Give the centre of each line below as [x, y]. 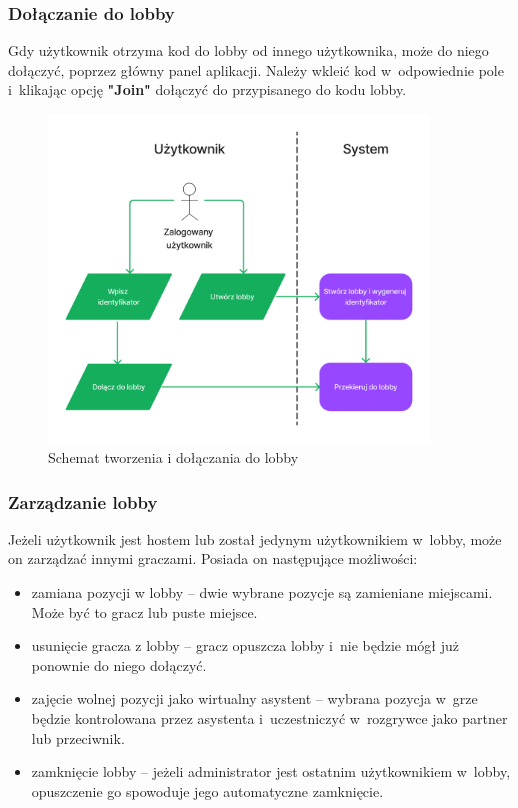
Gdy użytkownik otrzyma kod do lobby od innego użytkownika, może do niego [248, 50]
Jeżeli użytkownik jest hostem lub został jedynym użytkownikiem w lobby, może [255, 538]
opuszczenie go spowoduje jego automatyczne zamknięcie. [207, 790]
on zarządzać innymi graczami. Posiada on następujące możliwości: [213, 558]
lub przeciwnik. [78, 737]
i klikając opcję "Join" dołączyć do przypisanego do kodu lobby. [207, 89]
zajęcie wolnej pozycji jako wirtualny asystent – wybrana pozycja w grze [254, 698]
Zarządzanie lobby [83, 501]
